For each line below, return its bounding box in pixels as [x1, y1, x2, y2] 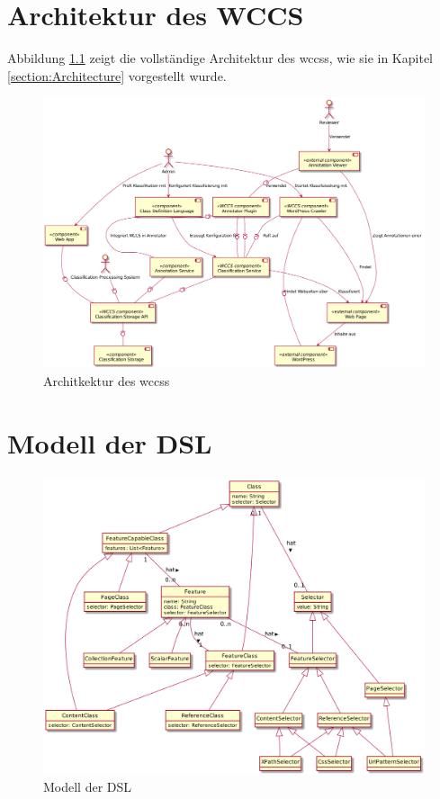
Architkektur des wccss [43, 371, 170, 390]
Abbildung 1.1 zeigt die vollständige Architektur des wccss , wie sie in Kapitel [7, 49, 433, 67]
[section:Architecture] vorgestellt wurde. [7, 66, 227, 85]
